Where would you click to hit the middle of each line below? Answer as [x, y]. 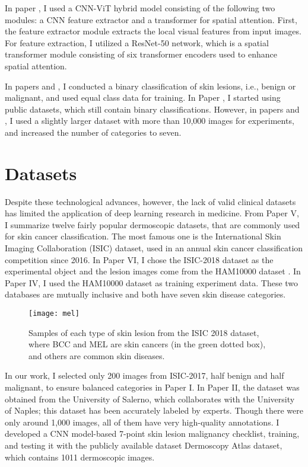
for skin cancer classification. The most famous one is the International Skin [143, 236]
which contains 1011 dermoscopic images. [80, 457]
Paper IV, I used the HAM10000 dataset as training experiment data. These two [152, 282]
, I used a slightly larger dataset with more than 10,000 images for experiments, [150, 121]
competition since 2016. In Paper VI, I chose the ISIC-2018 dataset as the [139, 259]
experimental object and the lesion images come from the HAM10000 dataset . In [153, 271]
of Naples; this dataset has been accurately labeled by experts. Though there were [154, 410]
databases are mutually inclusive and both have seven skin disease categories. [145, 294]
